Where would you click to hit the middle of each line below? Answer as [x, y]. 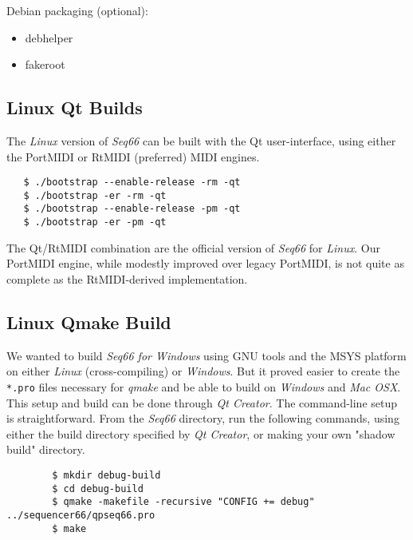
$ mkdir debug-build [106, 475]
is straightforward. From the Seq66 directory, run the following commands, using [203, 418]
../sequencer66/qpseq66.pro [81, 515]
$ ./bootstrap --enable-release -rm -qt [132, 183]
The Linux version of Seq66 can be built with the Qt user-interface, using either [201, 140]
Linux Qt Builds [75, 107]
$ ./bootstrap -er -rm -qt [95, 195]
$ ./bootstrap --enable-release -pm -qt [132, 209]
